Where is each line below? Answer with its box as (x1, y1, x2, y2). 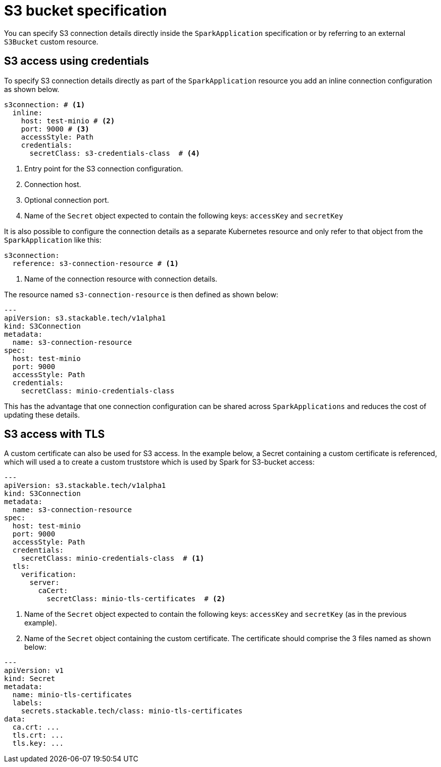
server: (29, 578, 60, 587)
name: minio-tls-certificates (12, 691, 132, 699)
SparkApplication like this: (4, 235, 102, 244)
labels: (12, 699, 42, 707)
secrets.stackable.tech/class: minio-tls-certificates (21, 707, 243, 715)
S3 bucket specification (4, 2, 167, 19)
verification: (21, 570, 77, 579)
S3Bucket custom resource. (4, 37, 99, 46)
